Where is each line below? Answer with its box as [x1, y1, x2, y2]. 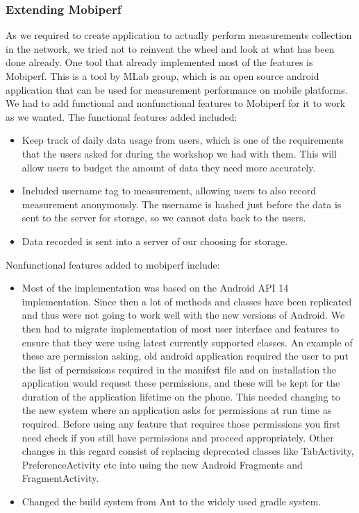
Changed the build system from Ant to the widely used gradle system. [22, 494, 322, 509]
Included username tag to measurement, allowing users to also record [22, 183, 317, 198]
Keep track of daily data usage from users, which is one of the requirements [22, 133, 344, 147]
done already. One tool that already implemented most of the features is [6, 55, 313, 69]
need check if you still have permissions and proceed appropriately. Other [22, 430, 334, 444]
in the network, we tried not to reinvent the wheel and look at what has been [6, 41, 335, 56]
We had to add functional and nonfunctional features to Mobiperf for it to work [6, 96, 346, 110]
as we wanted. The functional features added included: [6, 109, 237, 124]
